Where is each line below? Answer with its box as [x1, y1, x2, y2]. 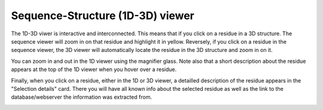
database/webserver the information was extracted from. [11, 93, 153, 101]
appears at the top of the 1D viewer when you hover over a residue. [11, 66, 176, 73]
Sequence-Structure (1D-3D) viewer [11, 9, 194, 22]
